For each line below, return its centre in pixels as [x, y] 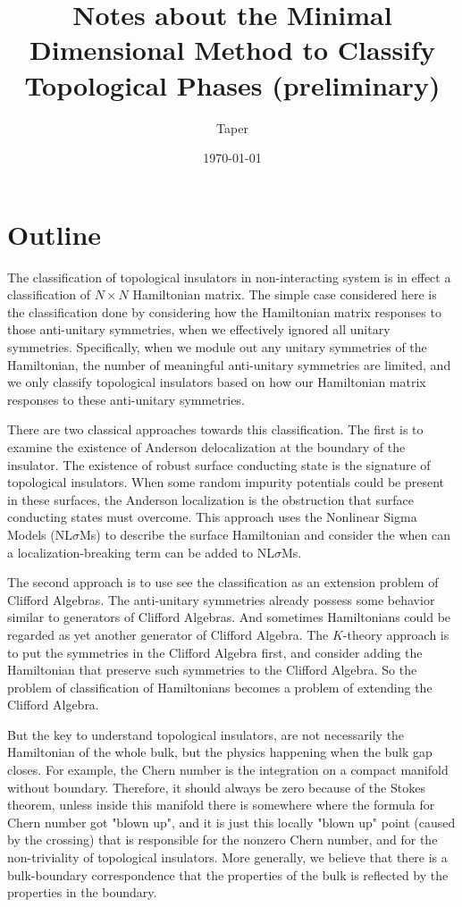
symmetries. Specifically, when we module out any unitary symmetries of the [217, 347]
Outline [55, 234]
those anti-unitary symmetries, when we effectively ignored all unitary [199, 329]
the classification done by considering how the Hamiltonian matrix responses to [224, 311]
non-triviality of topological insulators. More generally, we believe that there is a [227, 857]
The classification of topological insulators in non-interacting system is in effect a [229, 277]
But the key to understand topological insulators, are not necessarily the [206, 734]
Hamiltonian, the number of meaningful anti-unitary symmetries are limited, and [229, 364]
